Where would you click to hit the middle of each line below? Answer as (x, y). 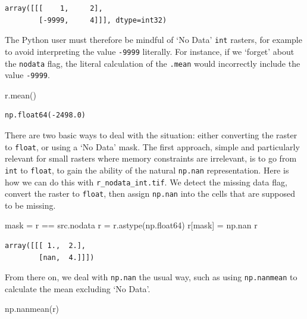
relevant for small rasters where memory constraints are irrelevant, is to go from (151, 158)
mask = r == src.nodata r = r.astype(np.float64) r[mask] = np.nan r (131, 225)
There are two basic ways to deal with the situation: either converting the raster (151, 135)
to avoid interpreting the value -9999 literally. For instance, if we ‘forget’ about (150, 51)
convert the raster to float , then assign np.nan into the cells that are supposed (150, 193)
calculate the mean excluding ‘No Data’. (78, 288)
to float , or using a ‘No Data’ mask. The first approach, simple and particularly (152, 146)
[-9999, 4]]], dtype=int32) (103, 20)
